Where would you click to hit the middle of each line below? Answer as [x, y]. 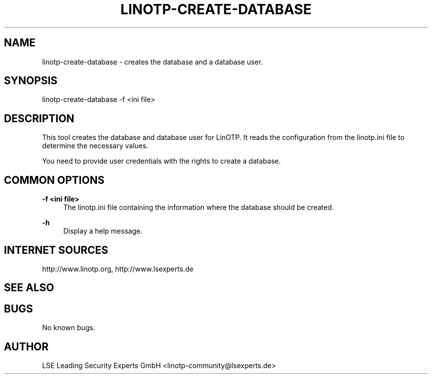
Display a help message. [103, 231]
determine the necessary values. [95, 146]
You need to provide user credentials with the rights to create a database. [162, 161]
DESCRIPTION [39, 118]
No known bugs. [69, 328]
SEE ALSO [29, 288]
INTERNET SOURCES [56, 250]
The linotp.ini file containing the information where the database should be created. [198, 207]
